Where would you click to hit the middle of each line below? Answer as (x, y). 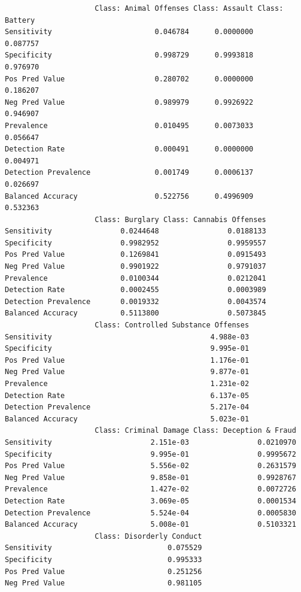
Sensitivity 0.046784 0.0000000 (129, 32)
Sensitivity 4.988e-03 (127, 337)
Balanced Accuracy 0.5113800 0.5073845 (136, 313)
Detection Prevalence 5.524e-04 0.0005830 (150, 513)
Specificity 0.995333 (104, 559)
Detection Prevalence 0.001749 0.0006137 (129, 173)
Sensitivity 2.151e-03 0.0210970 (150, 442)
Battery (20, 20)
